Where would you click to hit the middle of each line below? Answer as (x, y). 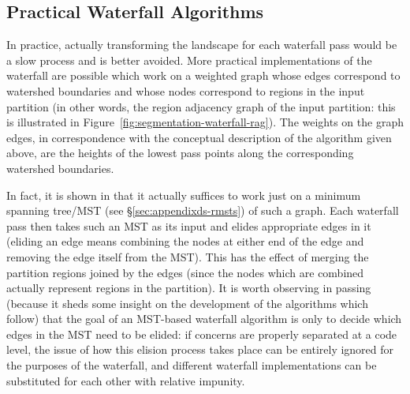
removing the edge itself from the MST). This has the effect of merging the (188, 256)
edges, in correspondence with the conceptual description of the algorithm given (199, 137)
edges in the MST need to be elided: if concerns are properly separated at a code (202, 334)
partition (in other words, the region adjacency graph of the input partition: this (201, 106)
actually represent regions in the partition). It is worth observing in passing (189, 288)
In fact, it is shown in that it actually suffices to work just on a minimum (184, 195)
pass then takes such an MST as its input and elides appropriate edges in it (189, 225)
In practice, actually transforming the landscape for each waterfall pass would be (202, 45)
